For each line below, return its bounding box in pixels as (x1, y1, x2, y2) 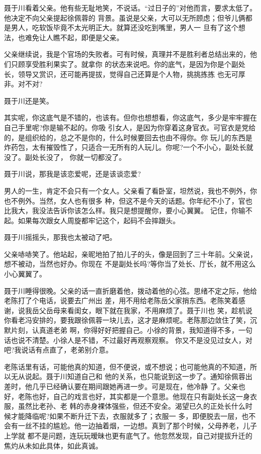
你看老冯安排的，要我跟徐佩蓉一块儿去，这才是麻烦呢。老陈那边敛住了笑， (4, 315, 250, 325)
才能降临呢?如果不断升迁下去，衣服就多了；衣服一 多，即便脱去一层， (11, 410, 242, 421)
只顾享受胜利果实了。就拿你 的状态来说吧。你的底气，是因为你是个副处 (11, 58, 245, 69)
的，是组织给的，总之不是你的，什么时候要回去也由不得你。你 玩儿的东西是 (4, 132, 252, 142)
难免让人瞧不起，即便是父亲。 (25, 32, 123, 42)
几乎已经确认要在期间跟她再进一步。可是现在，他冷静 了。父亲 (32, 381, 238, 391)
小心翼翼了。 (4, 268, 46, 279)
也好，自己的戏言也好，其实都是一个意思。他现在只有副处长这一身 (32, 391, 250, 401)
